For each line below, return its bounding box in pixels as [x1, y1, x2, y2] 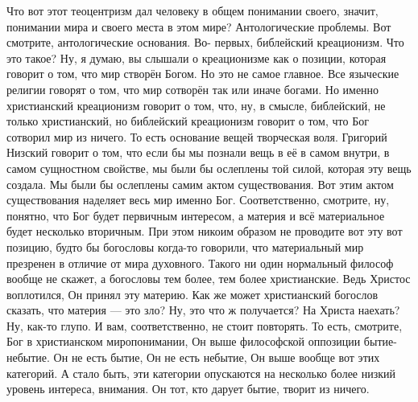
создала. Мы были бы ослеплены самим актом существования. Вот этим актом [6, 175, 394, 192]
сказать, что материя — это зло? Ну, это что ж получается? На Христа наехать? [6, 301, 400, 318]
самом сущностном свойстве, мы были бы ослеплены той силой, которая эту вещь [6, 159, 412, 176]
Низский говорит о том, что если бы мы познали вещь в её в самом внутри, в [6, 144, 390, 161]
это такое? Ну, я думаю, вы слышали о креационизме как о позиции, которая [6, 49, 387, 66]
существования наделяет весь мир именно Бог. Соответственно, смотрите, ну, [6, 191, 390, 208]
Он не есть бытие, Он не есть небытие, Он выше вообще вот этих [53, 349, 380, 366]
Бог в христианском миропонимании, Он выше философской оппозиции [6, 333, 361, 350]
